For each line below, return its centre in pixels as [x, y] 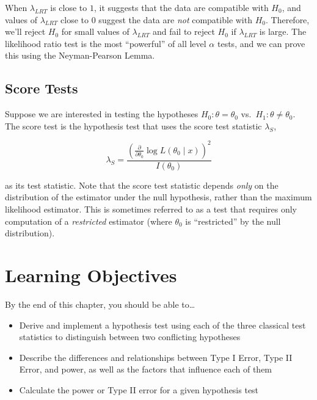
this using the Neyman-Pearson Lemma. [80, 55]
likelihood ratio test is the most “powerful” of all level [106, 43]
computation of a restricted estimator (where [89, 221]
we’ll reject [25, 31]
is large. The [283, 31]
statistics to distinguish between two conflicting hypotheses [130, 337]
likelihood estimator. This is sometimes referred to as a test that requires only [151, 209]
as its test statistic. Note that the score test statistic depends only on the [142, 185]
